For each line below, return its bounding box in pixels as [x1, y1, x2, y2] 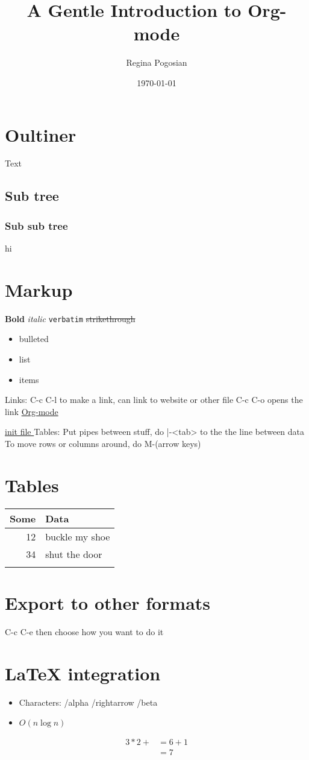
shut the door [45, 546, 102, 561]
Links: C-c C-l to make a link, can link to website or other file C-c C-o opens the [5, 393, 303, 406]
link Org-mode [5, 405, 58, 417]
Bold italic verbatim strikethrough [5, 312, 136, 325]
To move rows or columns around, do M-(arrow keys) [5, 437, 201, 449]
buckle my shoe [45, 529, 110, 543]
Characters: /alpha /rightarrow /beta [19, 695, 158, 708]
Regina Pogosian [126, 56, 187, 69]
